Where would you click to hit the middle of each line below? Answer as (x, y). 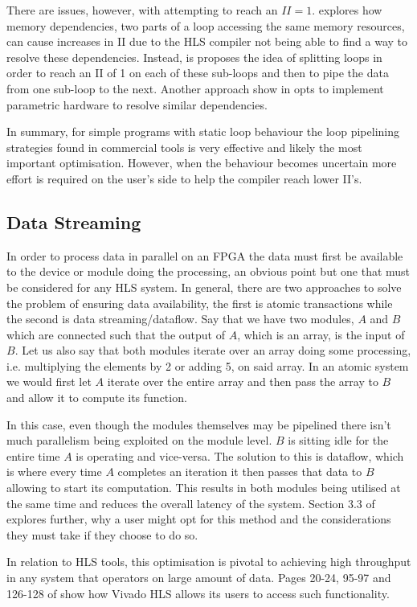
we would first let (49, 381)
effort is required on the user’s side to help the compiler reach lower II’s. (184, 178)
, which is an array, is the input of (321, 334)
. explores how (347, 10)
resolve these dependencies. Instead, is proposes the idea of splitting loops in (194, 57)
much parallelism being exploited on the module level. (139, 440)
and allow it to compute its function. (97, 398)
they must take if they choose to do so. (102, 534)
